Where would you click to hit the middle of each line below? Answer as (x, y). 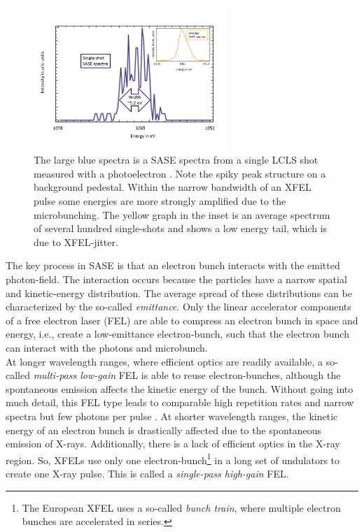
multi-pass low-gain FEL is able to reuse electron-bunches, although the (187, 375)
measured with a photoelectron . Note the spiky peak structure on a (180, 173)
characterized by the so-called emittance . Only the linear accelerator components (178, 307)
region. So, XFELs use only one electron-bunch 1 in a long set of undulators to (173, 459)
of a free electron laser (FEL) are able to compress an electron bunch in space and (182, 320)
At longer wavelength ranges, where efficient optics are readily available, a (164, 361)
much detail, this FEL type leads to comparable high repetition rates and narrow (180, 402)
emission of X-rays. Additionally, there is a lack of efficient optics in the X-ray (173, 444)
